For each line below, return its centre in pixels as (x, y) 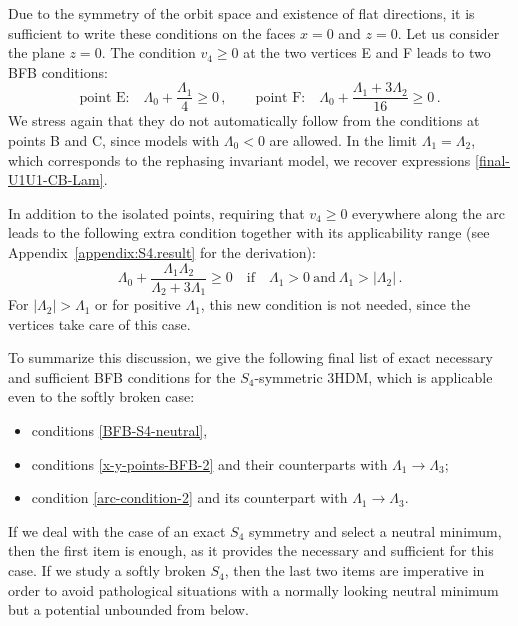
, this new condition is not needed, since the (335, 304)
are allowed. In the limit (343, 140)
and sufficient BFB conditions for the (122, 376)
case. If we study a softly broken (107, 570)
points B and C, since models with (114, 140)
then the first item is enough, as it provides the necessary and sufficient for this (251, 550)
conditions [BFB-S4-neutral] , (119, 430)
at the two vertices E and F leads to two (367, 52)
